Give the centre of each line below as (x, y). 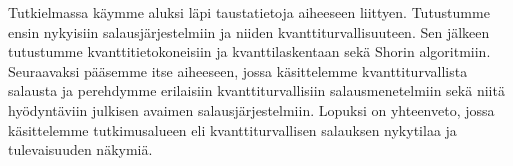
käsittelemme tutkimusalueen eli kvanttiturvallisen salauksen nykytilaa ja (232, 129)
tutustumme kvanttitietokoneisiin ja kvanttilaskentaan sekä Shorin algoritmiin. (249, 51)
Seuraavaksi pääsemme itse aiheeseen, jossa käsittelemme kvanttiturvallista (238, 70)
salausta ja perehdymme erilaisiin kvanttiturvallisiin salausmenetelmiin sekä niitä (256, 90)
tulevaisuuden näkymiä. (80, 149)
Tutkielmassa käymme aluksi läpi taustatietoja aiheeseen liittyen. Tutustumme (249, 12)
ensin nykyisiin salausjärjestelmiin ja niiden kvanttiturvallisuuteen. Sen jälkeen (249, 31)
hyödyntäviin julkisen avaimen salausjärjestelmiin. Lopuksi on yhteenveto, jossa (251, 109)
